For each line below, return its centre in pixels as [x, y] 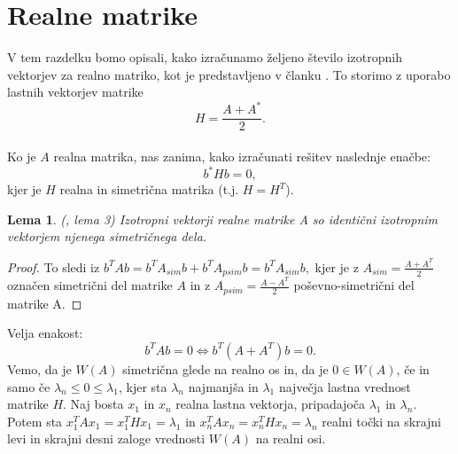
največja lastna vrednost [345, 386]
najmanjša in [223, 386]
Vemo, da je [39, 368]
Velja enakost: [45, 333]
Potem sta [35, 421]
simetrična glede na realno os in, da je [225, 368]
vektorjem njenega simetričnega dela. [107, 236]
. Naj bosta [93, 404]
